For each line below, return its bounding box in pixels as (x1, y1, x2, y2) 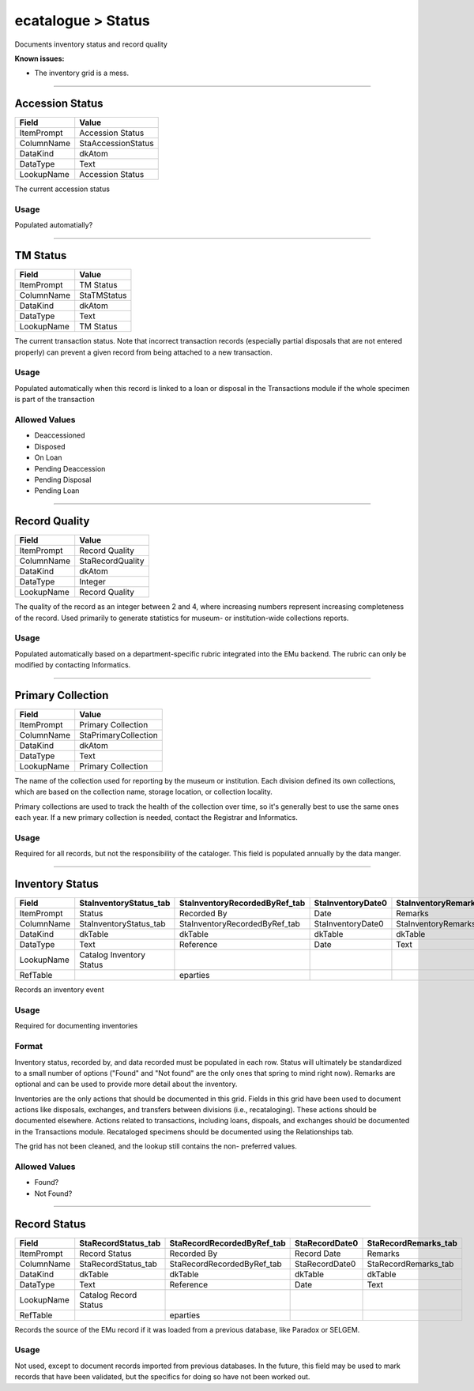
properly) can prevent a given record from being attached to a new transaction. (14, 348, 273, 357)
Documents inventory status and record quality (14, 39, 167, 49)
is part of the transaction (14, 395, 95, 404)
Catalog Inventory (79, 949, 146, 961)
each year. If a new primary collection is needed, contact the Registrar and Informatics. (14, 813, 298, 822)
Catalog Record (79, 1289, 137, 1300)
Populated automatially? (14, 220, 93, 230)
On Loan (34, 453, 62, 462)
